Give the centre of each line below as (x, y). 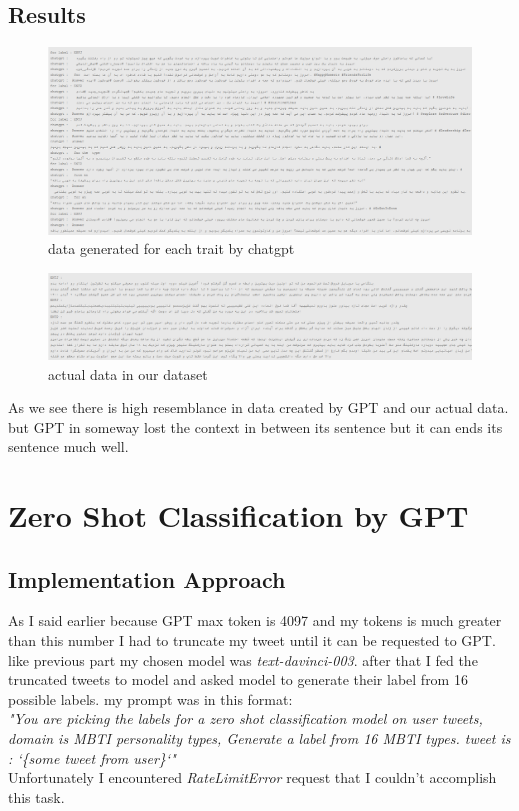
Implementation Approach (147, 578)
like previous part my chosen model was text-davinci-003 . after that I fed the (243, 659)
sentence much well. (68, 446)
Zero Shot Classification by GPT (238, 515)
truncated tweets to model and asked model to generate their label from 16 (238, 679)
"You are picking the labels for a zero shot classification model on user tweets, (245, 718)
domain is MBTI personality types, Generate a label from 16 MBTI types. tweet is (259, 738)
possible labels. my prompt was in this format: (150, 698)
